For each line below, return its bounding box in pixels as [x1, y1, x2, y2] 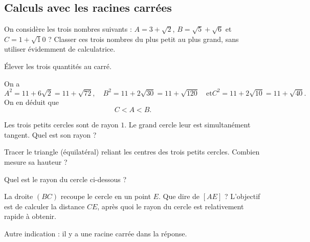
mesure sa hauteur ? [4, 157, 68, 167]
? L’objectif [224, 191, 260, 202]
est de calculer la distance [4, 201, 85, 211]
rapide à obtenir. [4, 211, 56, 222]
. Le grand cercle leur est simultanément [124, 119, 251, 130]
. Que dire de [158, 191, 200, 202]
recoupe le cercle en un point [60, 191, 151, 202]
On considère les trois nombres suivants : [4, 24, 132, 34]
